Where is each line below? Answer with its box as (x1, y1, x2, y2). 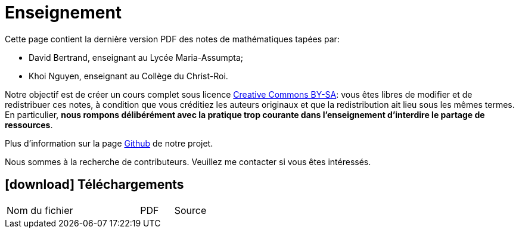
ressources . (5, 119, 53, 130)
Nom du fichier (7, 204, 73, 216)
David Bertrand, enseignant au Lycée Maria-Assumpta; (29, 52, 244, 63)
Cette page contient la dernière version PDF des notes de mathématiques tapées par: (5, 33, 340, 44)
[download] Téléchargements (5, 177, 184, 192)
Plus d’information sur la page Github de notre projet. (5, 138, 213, 148)
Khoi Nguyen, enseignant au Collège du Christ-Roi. (29, 70, 228, 81)
